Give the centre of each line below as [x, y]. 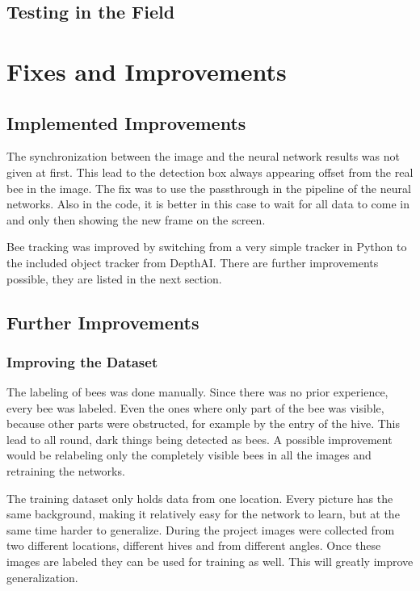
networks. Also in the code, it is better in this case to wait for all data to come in [208, 204]
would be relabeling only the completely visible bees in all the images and [189, 455]
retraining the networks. [66, 471]
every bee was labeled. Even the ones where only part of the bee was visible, [195, 407]
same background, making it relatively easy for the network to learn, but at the [203, 514]
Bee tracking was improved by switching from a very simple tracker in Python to [207, 247]
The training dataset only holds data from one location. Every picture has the [200, 498]
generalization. [42, 577]
